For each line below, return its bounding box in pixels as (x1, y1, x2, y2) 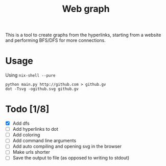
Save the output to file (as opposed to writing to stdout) (12, 155, 130, 161)
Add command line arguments (12, 137, 77, 144)
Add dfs (12, 121, 30, 127)
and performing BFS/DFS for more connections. (5, 37, 106, 43)
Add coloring (12, 132, 40, 138)
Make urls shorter (12, 149, 50, 155)
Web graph (62, 3, 110, 15)
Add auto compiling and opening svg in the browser (12, 144, 122, 150)
